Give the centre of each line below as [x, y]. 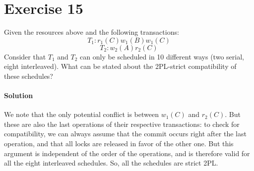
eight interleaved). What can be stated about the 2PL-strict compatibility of [120, 66]
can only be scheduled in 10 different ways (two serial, [162, 56]
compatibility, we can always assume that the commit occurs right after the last [125, 134]
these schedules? [29, 76]
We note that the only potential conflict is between [81, 114]
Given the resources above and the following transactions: [92, 32]
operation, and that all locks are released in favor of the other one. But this [119, 143]
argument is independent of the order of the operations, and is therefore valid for [127, 153]
